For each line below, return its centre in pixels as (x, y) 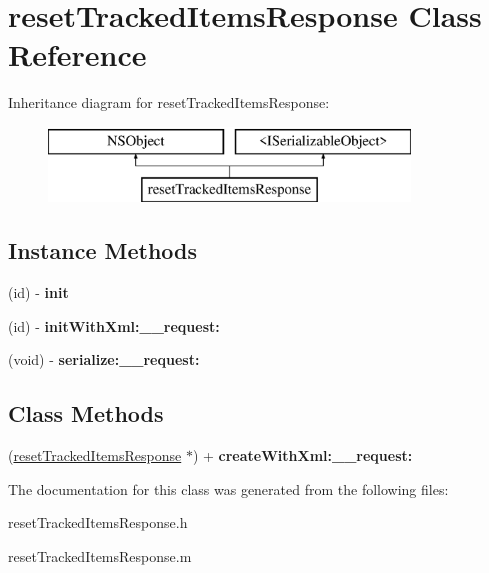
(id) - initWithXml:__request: (114, 325)
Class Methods (86, 413)
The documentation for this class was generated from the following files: (228, 488)
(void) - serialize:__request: (104, 359)
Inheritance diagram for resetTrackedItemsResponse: (169, 102)
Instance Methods (102, 250)
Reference (77, 54)
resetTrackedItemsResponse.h (98, 522)
